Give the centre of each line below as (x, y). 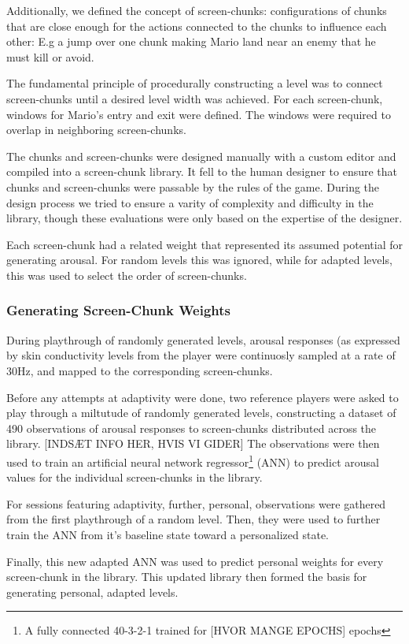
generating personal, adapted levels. (92, 592)
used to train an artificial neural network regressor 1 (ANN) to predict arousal (193, 460)
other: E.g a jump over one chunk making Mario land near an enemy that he (191, 41)
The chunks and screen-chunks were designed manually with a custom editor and (201, 156)
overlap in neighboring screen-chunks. (96, 130)
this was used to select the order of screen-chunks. (127, 275)
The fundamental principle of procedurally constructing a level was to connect (195, 83)
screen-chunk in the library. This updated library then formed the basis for (187, 577)
